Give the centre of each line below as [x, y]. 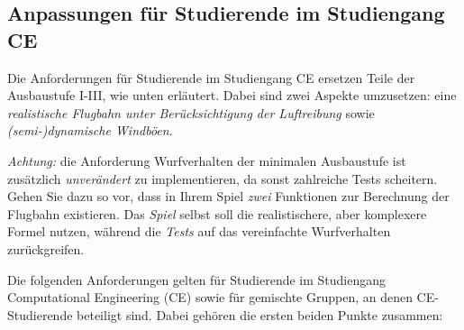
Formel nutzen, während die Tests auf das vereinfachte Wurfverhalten [199, 231]
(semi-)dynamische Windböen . [90, 130]
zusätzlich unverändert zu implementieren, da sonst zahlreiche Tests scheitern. [223, 178]
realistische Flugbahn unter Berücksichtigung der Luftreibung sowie [191, 112]
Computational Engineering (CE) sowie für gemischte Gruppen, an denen [210, 297]
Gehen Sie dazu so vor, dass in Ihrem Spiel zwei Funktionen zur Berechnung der [228, 196]
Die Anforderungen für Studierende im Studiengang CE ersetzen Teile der [211, 77]
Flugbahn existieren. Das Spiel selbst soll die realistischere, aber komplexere [217, 213]
